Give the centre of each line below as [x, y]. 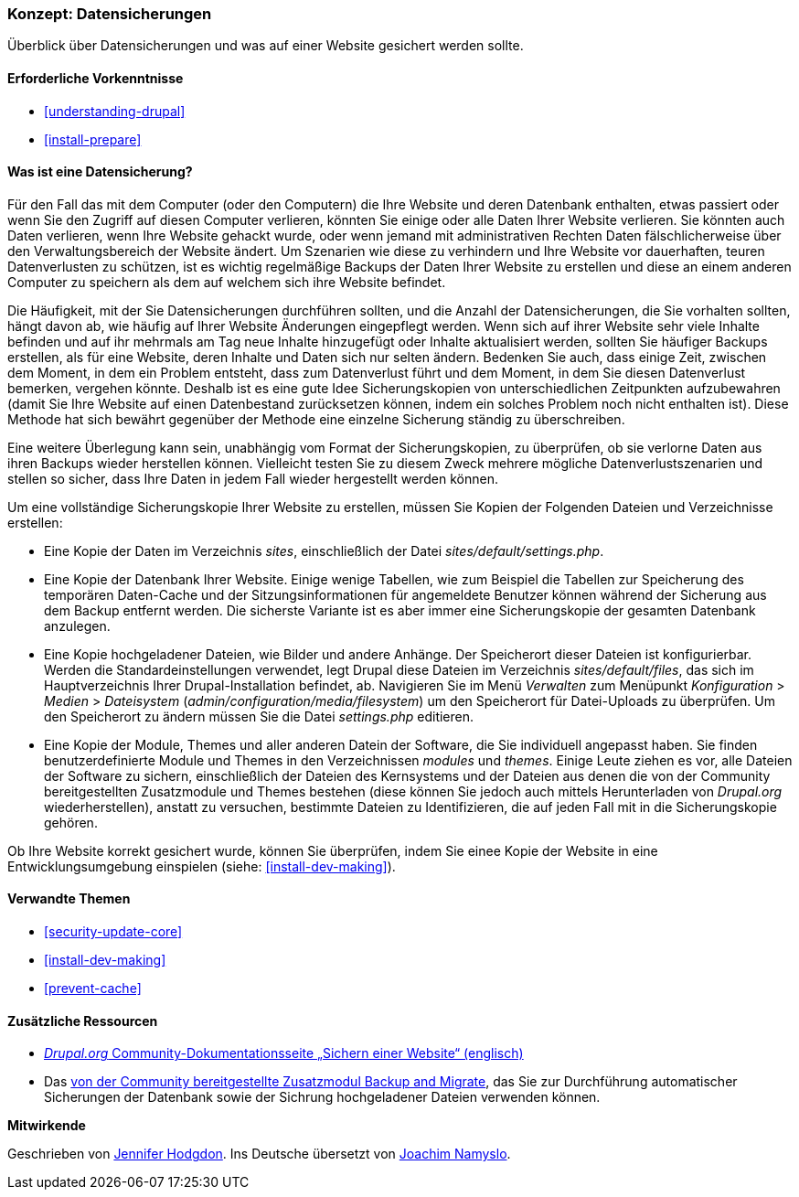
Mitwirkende [47, 1126]
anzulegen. [77, 625]
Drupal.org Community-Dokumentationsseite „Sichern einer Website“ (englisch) [284, 1053]
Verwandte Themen [69, 899]
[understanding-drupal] [115, 111]
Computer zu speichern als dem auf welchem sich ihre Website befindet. [227, 282]
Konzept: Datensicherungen [110, 14]
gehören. [71, 822]
